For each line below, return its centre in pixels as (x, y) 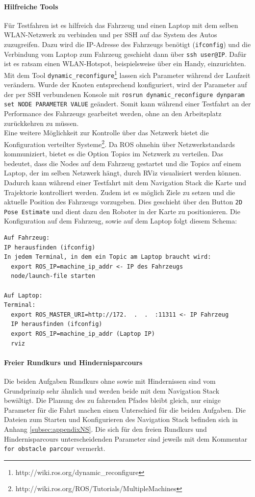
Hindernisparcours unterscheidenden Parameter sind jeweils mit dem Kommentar (126, 438)
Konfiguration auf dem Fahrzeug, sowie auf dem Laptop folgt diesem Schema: (121, 221)
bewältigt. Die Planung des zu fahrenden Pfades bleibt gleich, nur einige (112, 400)
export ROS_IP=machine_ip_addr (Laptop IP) (83, 334)
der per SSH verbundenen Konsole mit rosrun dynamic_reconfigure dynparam (124, 94)
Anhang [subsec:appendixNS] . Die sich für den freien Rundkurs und (105, 429)
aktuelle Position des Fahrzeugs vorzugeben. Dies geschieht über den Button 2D (123, 202)
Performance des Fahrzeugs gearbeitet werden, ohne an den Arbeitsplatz (113, 113)
